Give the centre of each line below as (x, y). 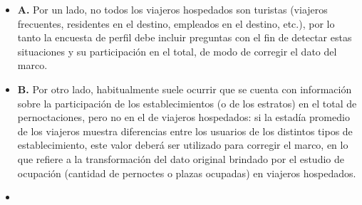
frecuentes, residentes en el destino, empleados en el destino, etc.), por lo (176, 23)
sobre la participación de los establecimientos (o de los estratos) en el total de (187, 103)
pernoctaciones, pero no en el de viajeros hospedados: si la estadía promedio (183, 117)
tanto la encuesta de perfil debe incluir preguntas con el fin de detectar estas (185, 37)
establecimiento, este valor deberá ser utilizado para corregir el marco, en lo (183, 145)
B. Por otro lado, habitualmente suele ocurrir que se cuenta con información (185, 89)
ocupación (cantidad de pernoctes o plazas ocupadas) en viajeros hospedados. (187, 173)
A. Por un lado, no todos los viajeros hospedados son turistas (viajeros (172, 9)
